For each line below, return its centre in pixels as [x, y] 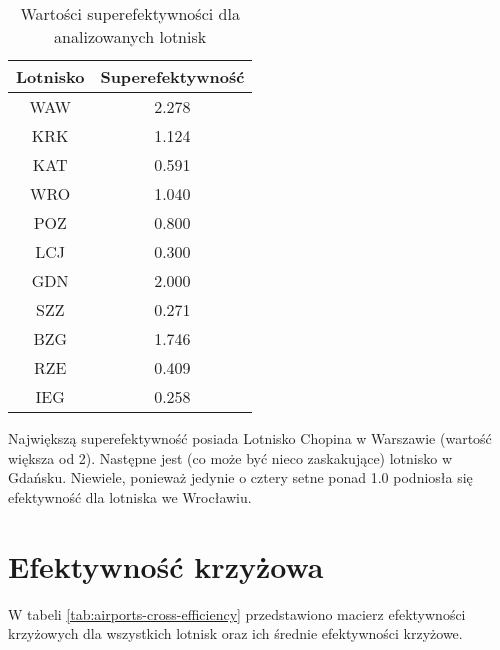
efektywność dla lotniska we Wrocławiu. [130, 496]
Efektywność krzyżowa [166, 565]
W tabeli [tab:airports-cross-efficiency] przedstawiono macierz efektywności [237, 613]
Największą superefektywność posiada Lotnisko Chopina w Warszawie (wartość [250, 438]
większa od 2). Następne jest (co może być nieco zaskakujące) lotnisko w [230, 457]
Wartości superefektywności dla [130, 13]
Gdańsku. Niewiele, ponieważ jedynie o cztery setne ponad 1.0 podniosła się [240, 477]
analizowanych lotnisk [130, 36]
